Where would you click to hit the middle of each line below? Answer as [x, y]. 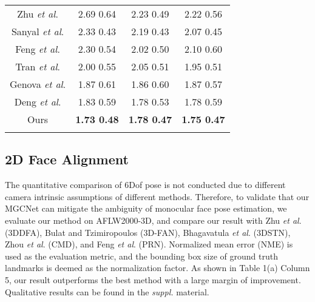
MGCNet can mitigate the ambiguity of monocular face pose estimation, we [146, 208]
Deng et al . [38, 102]
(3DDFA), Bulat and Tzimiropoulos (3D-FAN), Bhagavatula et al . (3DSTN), [148, 232]
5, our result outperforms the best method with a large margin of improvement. [153, 279]
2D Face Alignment [67, 159]
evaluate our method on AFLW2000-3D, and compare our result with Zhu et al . [153, 220]
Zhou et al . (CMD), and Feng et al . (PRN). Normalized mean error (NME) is [149, 244]
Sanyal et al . [38, 31]
